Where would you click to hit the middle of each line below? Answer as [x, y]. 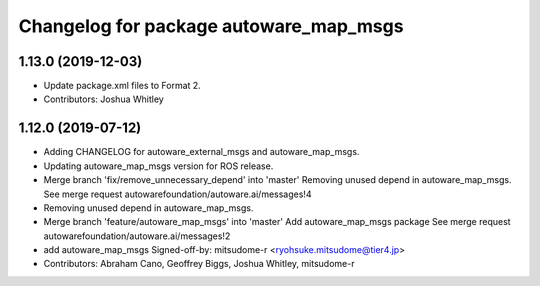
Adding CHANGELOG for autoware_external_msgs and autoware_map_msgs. [201, 152]
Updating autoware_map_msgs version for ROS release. [158, 166]
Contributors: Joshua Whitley [103, 99]
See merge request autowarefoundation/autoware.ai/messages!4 [177, 194]
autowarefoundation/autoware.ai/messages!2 [137, 236]
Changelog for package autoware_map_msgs [211, 26]
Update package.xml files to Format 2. [122, 86]
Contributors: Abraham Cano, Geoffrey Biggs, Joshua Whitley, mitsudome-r [199, 264]
